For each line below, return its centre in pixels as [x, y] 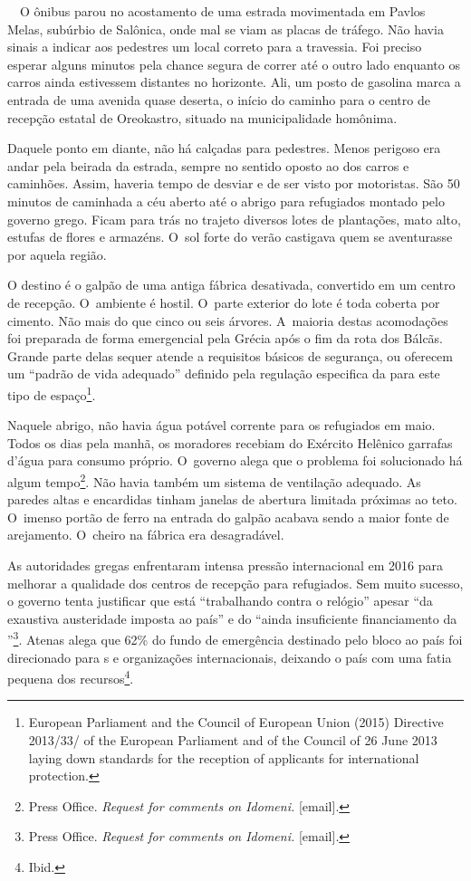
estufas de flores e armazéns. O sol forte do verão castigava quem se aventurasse [230, 237]
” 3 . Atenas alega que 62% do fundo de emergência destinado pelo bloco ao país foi [235, 638]
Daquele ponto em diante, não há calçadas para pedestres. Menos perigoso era [224, 148]
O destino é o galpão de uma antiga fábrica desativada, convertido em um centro [231, 285]
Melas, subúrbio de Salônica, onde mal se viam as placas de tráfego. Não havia [226, 29]
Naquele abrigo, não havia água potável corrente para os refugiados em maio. [221, 425]
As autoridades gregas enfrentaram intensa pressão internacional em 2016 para [225, 565]
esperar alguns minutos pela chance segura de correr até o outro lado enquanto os [234, 64]
